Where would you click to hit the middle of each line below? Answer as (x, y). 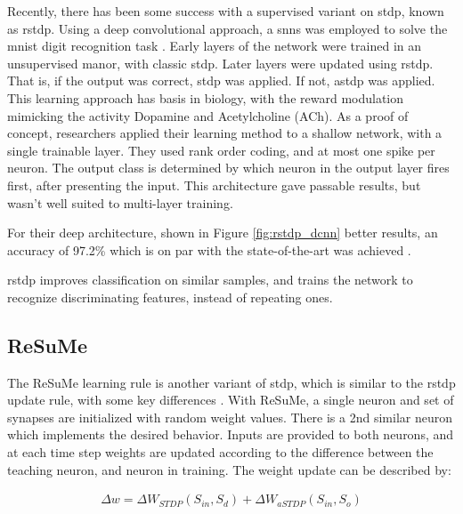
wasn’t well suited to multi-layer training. (120, 202)
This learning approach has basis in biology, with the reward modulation (206, 97)
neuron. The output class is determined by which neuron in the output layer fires (228, 168)
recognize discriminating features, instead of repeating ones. (170, 297)
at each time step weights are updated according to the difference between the (220, 452)
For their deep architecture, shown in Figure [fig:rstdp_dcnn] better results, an (223, 233)
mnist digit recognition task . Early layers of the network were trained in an (215, 46)
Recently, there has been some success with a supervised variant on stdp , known (226, 11)
